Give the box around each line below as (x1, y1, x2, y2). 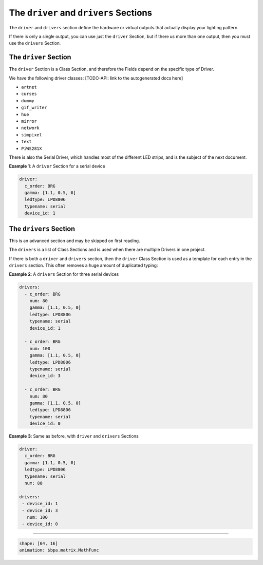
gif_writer (21, 105, 47, 111)
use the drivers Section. (9, 40, 61, 46)
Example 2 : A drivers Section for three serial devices (9, 271, 119, 277)
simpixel (21, 132, 42, 137)
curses (21, 91, 37, 97)
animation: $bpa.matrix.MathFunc (19, 547, 99, 553)
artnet (21, 84, 37, 90)
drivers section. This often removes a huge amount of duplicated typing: (9, 262, 158, 268)
